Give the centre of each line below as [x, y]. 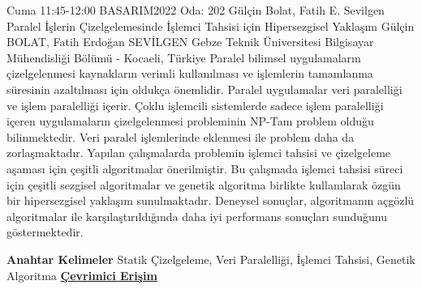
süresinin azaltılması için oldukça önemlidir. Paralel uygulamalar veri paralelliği [205, 89]
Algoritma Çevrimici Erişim [82, 275]
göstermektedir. [45, 232]
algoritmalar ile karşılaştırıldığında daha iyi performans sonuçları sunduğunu [197, 216]
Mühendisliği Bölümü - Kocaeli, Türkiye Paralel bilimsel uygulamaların [184, 57]
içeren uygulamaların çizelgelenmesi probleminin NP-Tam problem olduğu [190, 121]
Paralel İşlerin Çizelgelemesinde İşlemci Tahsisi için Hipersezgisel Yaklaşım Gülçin [211, 25]
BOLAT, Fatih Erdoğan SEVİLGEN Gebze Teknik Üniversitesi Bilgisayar [190, 42]
